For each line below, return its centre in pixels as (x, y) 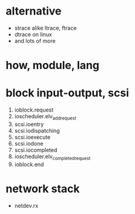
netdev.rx (26, 206)
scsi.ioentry (29, 124)
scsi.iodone (29, 143)
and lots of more (35, 41)
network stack (43, 189)
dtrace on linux (33, 34)
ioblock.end (29, 164)
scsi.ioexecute (32, 137)
